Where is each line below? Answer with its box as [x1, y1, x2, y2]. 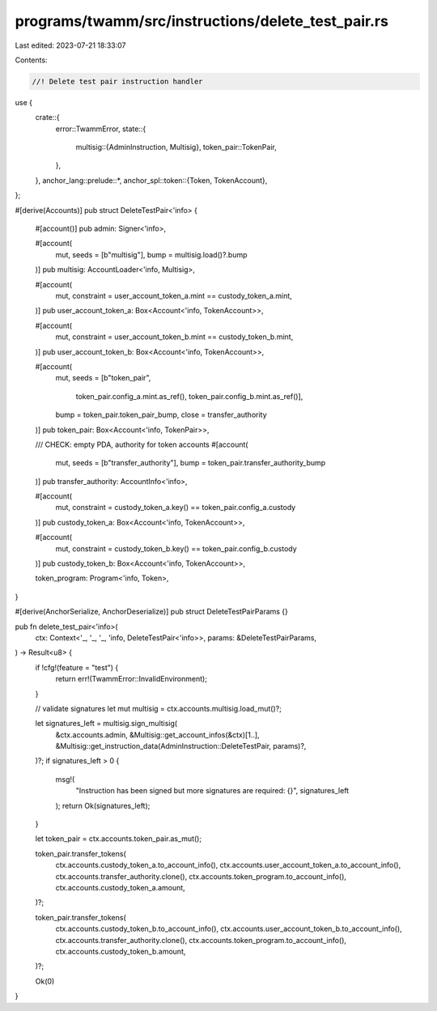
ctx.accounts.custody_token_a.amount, [55, 883, 185, 892]
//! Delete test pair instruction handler [32, 77, 203, 86]
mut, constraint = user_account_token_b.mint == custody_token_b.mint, [55, 332, 294, 342]
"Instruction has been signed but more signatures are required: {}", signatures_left [75, 786, 350, 796]
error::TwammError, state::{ [55, 124, 146, 134]
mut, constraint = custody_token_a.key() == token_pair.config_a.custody [55, 503, 296, 512]
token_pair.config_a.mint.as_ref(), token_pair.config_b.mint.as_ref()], [75, 391, 303, 401]
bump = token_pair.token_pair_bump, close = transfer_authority [55, 410, 267, 420]
